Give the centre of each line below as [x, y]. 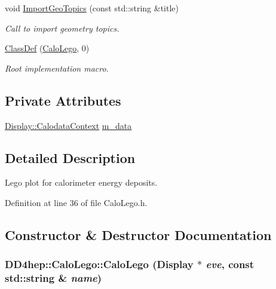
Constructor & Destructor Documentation [138, 234]
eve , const [230, 264]
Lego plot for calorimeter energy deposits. [81, 182]
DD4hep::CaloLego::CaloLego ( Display [99, 264]
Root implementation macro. [57, 68]
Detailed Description [70, 157]
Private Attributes [63, 100]
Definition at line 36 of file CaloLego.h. [76, 202]
